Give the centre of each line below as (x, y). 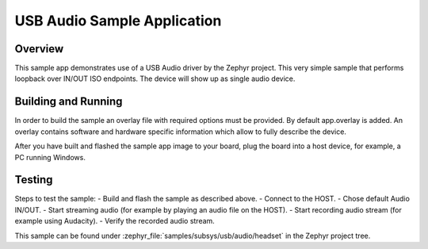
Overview (39, 49)
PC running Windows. (50, 157)
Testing (34, 180)
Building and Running (69, 102)
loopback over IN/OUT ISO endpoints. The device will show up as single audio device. (155, 79)
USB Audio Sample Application (118, 21)
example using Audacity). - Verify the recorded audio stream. (115, 221)
